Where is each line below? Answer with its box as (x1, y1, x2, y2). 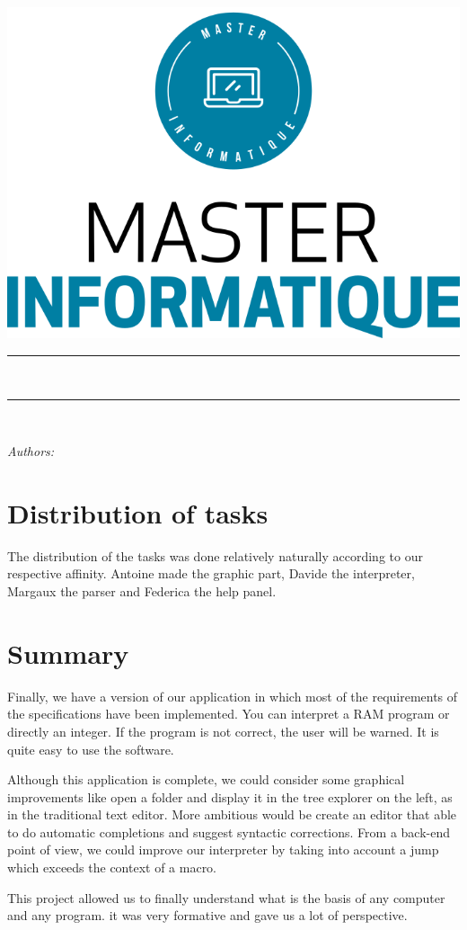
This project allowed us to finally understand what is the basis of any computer (7, 888, 445, 907)
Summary (7, 634, 129, 671)
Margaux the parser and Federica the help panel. (7, 582, 277, 601)
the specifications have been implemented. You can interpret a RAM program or (7, 704, 450, 723)
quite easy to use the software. (7, 739, 174, 758)
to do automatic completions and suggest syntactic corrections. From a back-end (7, 822, 450, 841)
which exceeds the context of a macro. (7, 858, 217, 877)
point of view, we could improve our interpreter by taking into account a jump (7, 840, 439, 859)
